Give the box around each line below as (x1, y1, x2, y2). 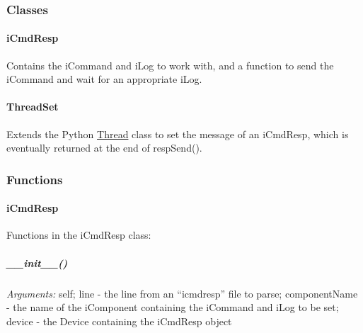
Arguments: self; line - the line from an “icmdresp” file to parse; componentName (6, 286, 358, 300)
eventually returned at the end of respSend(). (6, 140, 202, 155)
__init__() (6, 255, 68, 270)
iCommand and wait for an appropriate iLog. (6, 72, 202, 86)
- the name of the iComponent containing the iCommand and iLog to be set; (6, 300, 339, 315)
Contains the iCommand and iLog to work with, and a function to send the (6, 57, 334, 72)
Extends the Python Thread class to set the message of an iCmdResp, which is (6, 126, 349, 141)
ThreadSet (6, 99, 59, 114)
